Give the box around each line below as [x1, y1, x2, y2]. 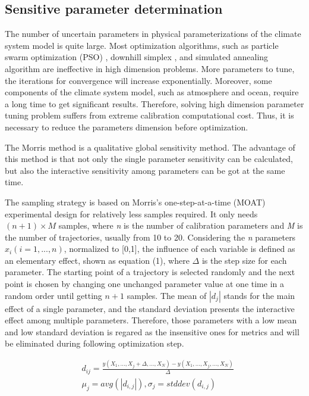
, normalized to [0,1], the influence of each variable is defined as [64, 242, 295, 255]
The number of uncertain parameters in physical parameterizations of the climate [5, 27, 301, 40]
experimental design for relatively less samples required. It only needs [5, 207, 258, 220]
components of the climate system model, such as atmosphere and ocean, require [5, 86, 299, 98]
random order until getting [5, 289, 102, 301]
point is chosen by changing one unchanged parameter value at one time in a [5, 277, 284, 290]
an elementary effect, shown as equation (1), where [5, 254, 190, 266]
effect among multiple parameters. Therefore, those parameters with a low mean [5, 314, 297, 326]
